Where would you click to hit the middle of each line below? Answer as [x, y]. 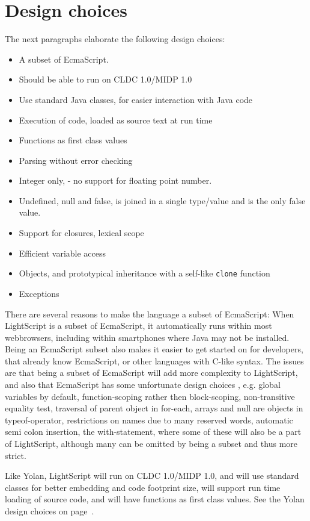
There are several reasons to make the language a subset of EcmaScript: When [150, 314]
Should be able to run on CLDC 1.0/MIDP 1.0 [105, 79]
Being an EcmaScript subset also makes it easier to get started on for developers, [154, 349]
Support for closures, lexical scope [81, 233]
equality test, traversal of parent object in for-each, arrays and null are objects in [154, 408]
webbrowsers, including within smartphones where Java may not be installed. [147, 337]
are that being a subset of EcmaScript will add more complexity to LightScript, [151, 373]
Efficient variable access [62, 253]
